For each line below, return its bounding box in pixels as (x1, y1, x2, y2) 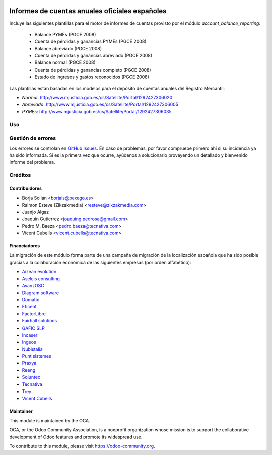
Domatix (22, 296, 40, 302)
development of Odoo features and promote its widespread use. (9, 434, 143, 440)
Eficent (22, 304, 37, 310)
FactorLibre (22, 310, 46, 317)
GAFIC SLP (22, 325, 45, 331)
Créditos (9, 172, 31, 179)
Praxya (22, 360, 37, 366)
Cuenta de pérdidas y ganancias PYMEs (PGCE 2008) (34, 38, 147, 45)
